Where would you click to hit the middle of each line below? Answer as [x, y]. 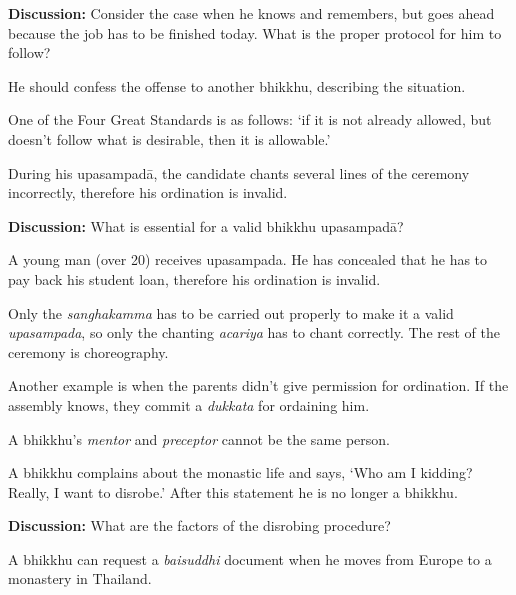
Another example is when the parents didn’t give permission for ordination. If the [258, 385]
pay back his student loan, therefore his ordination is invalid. [194, 278]
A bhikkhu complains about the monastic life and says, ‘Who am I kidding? [240, 472]
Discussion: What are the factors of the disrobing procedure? [199, 525]
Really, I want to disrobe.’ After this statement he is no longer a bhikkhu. [233, 491]
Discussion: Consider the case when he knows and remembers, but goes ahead [251, 13]
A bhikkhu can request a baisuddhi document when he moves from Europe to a [250, 558]
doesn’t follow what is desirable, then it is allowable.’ [169, 138]
